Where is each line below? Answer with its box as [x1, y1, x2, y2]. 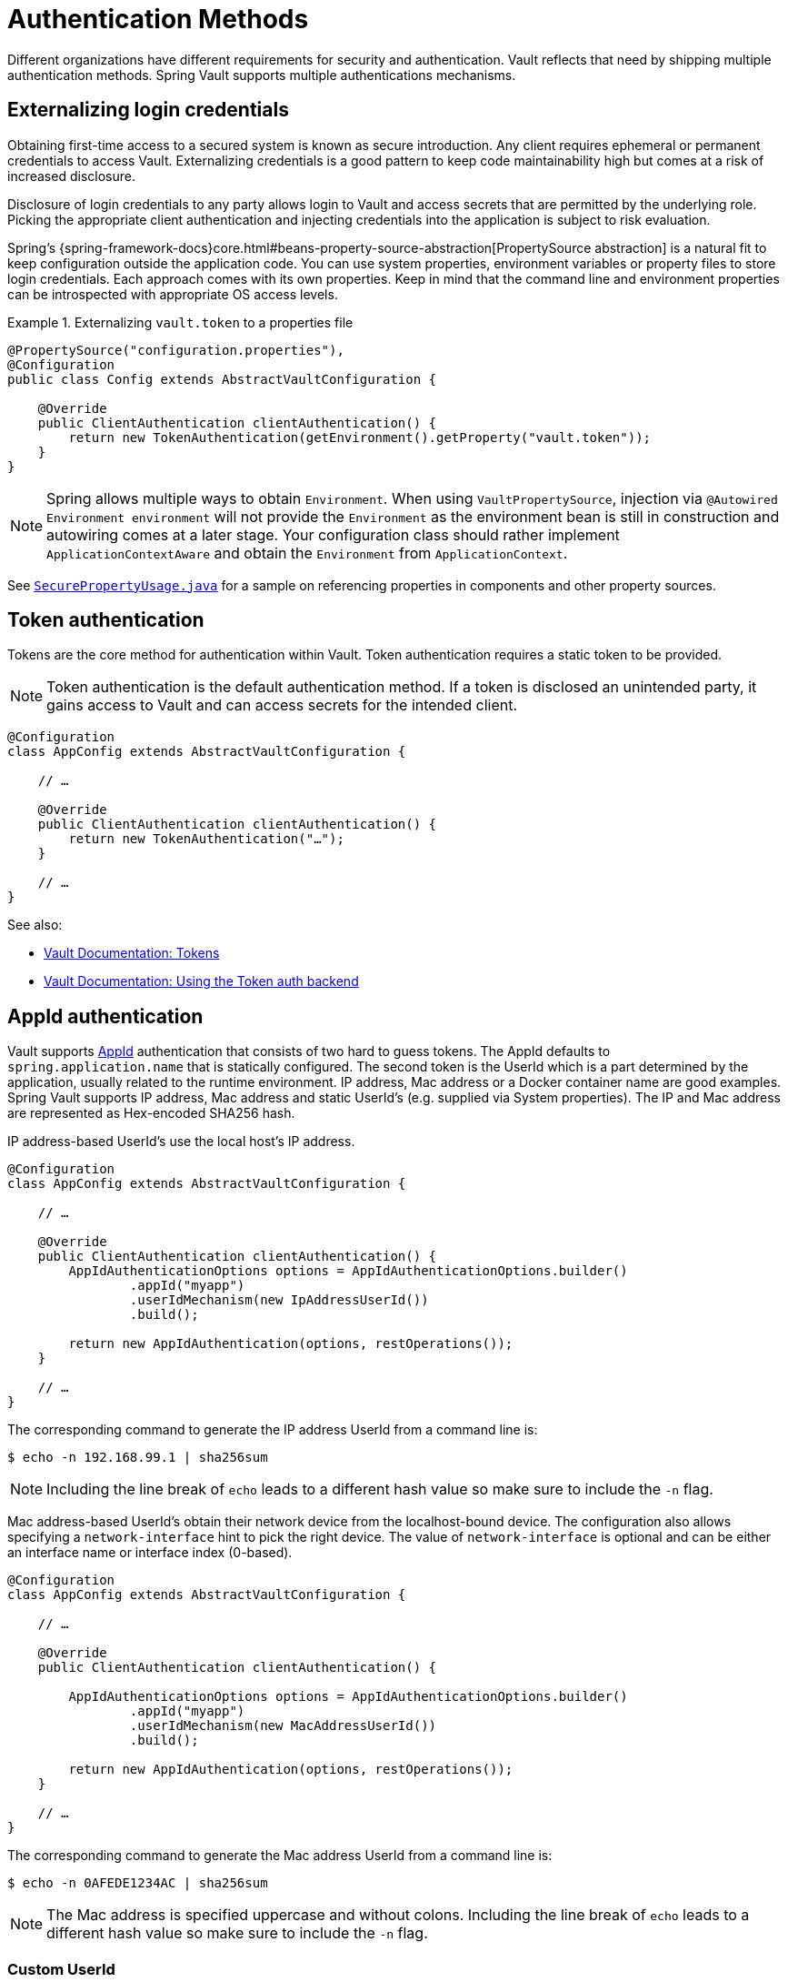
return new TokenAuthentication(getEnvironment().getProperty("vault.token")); [68, 429, 652, 445]
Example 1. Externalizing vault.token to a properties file [7, 314, 354, 330]
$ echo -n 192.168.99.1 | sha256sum [7, 1450, 268, 1465]
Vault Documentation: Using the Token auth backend [44, 973, 359, 990]
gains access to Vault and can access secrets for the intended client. [46, 696, 517, 715]
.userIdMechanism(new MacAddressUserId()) [129, 1718, 437, 1734]
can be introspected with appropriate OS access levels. [7, 286, 338, 302]
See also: [7, 917, 63, 933]
